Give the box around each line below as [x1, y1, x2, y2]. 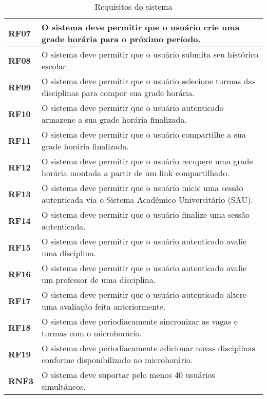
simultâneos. [42, 381, 86, 392]
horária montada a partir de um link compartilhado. [42, 167, 230, 179]
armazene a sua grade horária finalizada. [42, 113, 187, 125]
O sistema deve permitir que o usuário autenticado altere [42, 289, 247, 300]
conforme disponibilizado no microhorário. [42, 354, 193, 366]
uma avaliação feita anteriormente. [42, 300, 166, 312]
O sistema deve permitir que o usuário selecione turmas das [42, 75, 256, 87]
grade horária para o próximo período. [42, 33, 201, 45]
